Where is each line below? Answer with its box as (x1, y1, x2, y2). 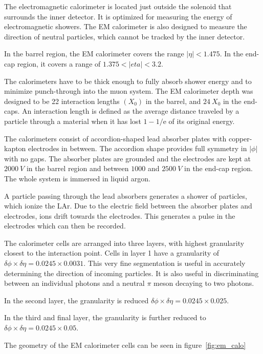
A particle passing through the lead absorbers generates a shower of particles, (4, 190, 247, 201)
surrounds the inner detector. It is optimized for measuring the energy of (4, 11, 232, 22)
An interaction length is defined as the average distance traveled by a (22, 106, 239, 116)
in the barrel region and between (26, 163, 129, 174)
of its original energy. (168, 115, 235, 126)
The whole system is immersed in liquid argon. (4, 173, 150, 183)
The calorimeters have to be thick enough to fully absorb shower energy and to (4, 75, 252, 86)
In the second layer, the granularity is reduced (4, 295, 149, 305)
